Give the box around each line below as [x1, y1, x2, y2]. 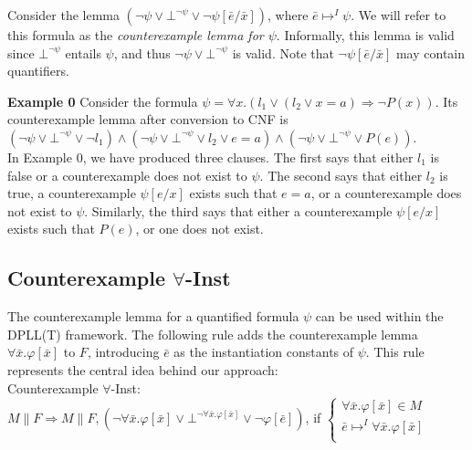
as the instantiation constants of [173, 342, 354, 361]
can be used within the [315, 307, 444, 326]
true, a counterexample [7, 183, 136, 203]
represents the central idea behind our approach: [7, 360, 278, 379]
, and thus [113, 43, 171, 62]
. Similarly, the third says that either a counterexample [84, 201, 393, 220]
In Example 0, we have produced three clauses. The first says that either [7, 147, 414, 166]
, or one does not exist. [135, 219, 264, 238]
